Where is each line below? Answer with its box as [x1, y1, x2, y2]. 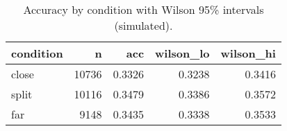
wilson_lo [155, 45, 210, 61]
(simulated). [114, 17, 173, 33]
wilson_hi [220, 45, 276, 61]
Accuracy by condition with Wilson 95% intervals [23, 1, 264, 17]
